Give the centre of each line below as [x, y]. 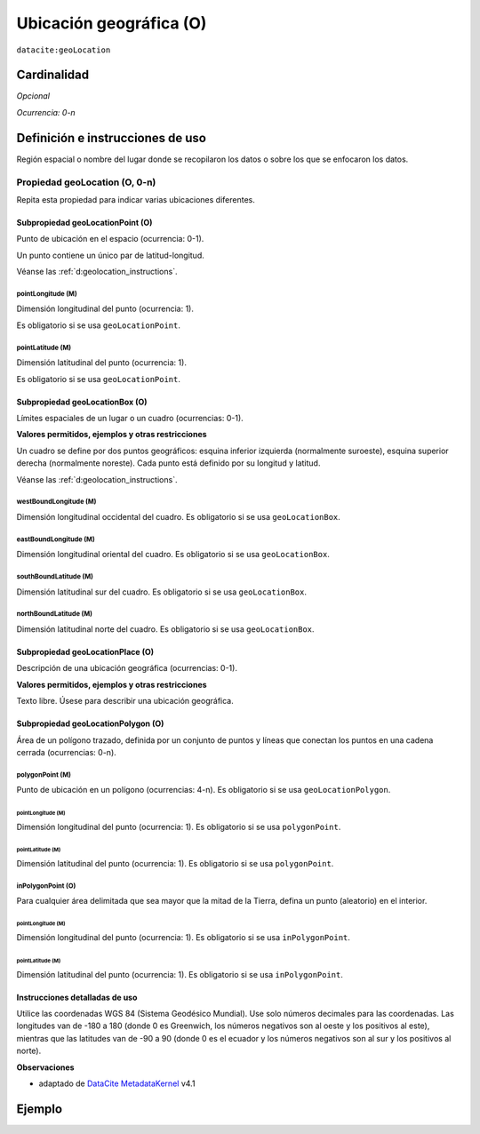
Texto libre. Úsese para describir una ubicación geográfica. [125, 701]
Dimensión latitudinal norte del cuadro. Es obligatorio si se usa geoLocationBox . [165, 629]
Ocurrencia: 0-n [46, 112]
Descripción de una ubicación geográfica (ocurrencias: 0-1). [127, 668]
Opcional [33, 96]
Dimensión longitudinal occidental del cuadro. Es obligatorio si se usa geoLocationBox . [179, 516]
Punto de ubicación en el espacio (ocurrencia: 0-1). [110, 239]
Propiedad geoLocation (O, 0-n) [86, 182]
